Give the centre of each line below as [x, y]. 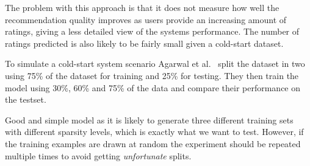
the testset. [26, 99]
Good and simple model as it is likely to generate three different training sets [149, 119]
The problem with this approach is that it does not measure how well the [142, 7]
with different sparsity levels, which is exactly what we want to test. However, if [154, 132]
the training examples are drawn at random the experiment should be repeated [153, 143]
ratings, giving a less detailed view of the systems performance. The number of [152, 31]
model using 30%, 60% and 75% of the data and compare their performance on [153, 87]
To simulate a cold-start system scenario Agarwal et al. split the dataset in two [155, 64]
